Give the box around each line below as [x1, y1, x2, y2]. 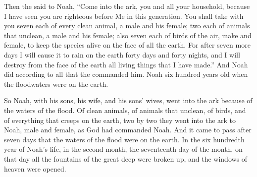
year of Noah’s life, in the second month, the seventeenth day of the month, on [4, 144, 243, 154]
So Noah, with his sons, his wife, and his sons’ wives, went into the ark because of [4, 95, 253, 106]
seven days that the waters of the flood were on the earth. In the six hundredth [4, 134, 245, 144]
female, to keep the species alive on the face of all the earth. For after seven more [4, 40, 251, 50]
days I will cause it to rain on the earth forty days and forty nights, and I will [4, 49, 240, 59]
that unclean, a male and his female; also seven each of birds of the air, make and [4, 30, 252, 40]
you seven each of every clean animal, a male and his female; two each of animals [4, 20, 250, 31]
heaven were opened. [4, 163, 66, 174]
